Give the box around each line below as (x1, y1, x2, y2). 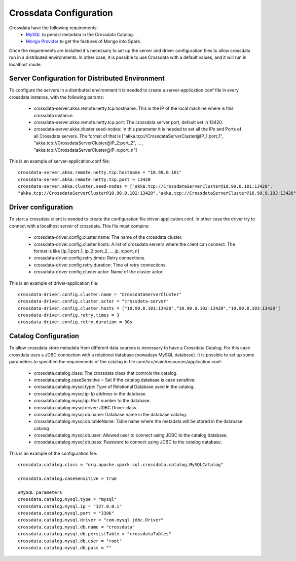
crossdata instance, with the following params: (9, 94, 104, 100)
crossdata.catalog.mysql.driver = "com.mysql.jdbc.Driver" (18, 517, 164, 523)
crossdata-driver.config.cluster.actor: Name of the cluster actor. (34, 269, 164, 275)
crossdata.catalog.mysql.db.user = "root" (18, 538, 122, 544)
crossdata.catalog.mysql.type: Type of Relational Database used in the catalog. (34, 384, 195, 390)
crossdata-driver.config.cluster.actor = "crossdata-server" (18, 299, 169, 304)
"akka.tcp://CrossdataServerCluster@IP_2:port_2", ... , (34, 140, 144, 146)
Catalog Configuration (9, 332, 79, 341)
